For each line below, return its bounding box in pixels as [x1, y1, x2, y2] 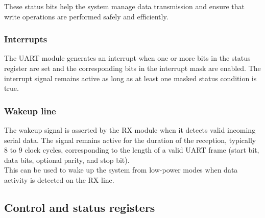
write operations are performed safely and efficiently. [4, 11, 168, 21]
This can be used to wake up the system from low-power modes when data [4, 164, 238, 175]
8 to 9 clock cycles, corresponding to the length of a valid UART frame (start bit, [4, 144, 259, 155]
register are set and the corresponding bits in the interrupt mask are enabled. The [4, 63, 261, 73]
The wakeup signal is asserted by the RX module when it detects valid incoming [4, 125, 256, 135]
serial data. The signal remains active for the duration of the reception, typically [4, 134, 256, 145]
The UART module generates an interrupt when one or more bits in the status [4, 53, 251, 63]
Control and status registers [4, 199, 155, 215]
